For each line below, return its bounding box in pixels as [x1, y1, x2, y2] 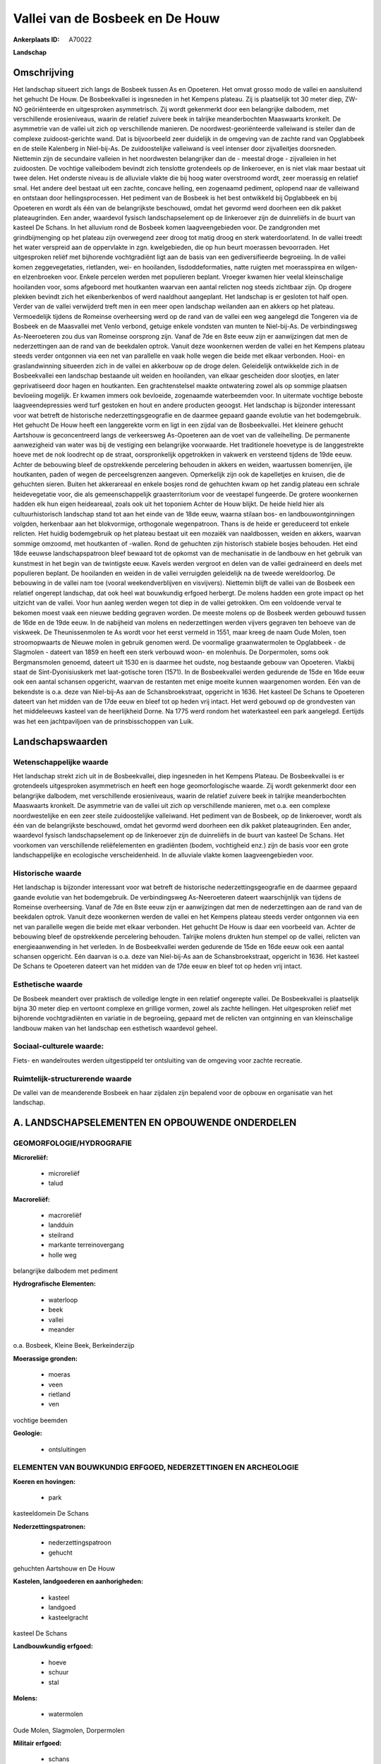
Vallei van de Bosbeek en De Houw [13, 11, 220, 26]
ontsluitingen [48, 1445, 86, 1454]
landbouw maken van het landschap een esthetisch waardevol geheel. [13, 1024, 218, 1032]
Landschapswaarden [13, 735, 108, 747]
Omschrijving [13, 66, 74, 78]
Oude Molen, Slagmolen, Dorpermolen [13, 1726, 125, 1734]
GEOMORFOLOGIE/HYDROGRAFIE [13, 1138, 132, 1148]
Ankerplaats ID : [13, 35, 60, 44]
